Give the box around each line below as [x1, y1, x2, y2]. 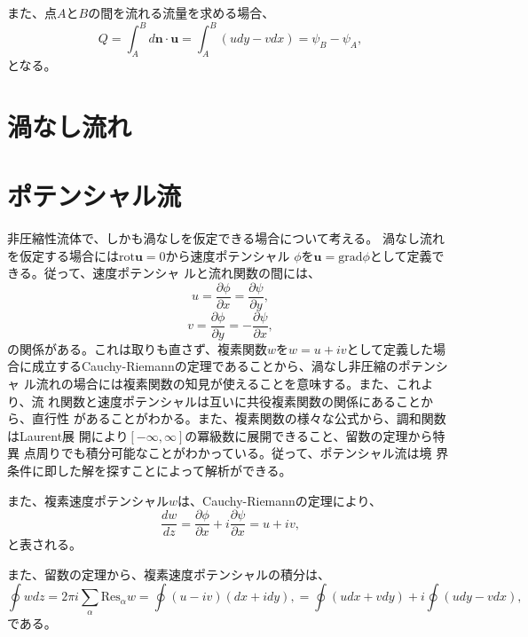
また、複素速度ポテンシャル [7, 491, 169, 509]
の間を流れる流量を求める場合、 [88, 4, 275, 21]
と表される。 [7, 535, 82, 554]
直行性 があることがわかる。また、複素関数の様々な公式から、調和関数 [31, 409, 446, 428]
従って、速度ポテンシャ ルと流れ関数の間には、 [43, 263, 320, 282]
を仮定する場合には [7, 246, 119, 264]
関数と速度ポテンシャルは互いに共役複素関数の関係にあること [60, 391, 422, 410]
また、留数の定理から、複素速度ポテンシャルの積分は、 [7, 564, 330, 583]
